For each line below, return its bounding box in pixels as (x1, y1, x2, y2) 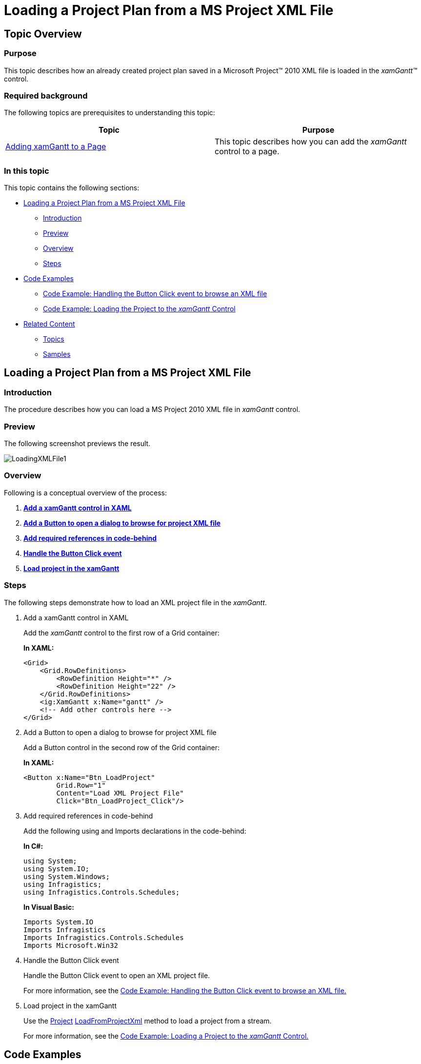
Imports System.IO (23, 918, 94, 926)
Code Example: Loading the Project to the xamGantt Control (43, 305, 236, 313)
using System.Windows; (23, 872, 110, 880)
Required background (4, 90, 88, 101)
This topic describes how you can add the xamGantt (215, 137, 407, 147)
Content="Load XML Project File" (56, 789, 184, 797)
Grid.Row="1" (56, 781, 106, 789)
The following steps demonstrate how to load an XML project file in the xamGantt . (4, 598, 267, 607)
